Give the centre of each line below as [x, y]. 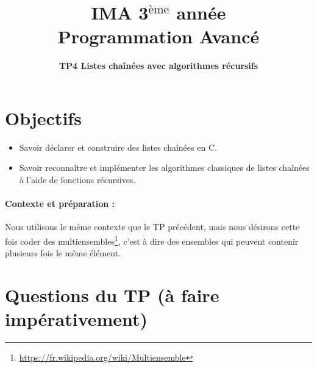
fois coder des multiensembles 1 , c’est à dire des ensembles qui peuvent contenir [152, 240]
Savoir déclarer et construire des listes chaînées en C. [118, 147]
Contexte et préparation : [60, 204]
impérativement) [77, 319]
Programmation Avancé [158, 36]
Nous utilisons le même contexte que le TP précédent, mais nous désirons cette [152, 227]
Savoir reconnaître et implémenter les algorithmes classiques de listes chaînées [164, 168]
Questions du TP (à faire [112, 295]
